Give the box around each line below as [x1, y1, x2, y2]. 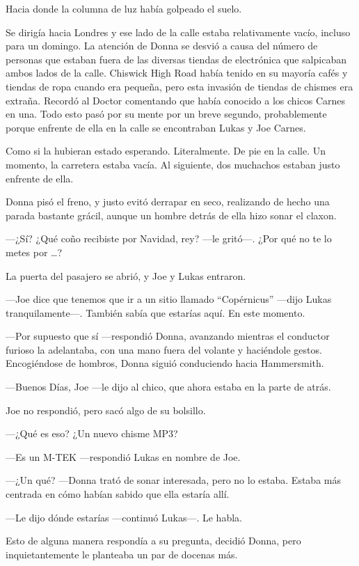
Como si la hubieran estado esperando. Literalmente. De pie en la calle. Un [6, 143, 326, 158]
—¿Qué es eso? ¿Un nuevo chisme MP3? [6, 426, 178, 441]
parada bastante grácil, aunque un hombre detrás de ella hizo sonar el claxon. [6, 207, 337, 222]
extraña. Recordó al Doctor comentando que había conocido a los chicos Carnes [6, 93, 346, 107]
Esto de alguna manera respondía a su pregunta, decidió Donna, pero [6, 533, 301, 548]
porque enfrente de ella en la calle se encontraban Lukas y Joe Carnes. [6, 120, 306, 134]
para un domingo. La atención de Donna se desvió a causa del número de [6, 38, 318, 53]
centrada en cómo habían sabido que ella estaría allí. [6, 487, 230, 501]
